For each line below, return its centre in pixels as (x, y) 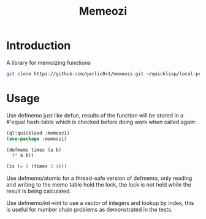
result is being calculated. (39, 191)
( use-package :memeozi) (37, 139)
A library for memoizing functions (48, 62)
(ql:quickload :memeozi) (38, 133)
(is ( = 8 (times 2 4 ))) (37, 166)
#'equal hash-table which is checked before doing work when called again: (101, 122)
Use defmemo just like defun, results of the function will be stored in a (95, 115)
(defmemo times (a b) (34, 150)
